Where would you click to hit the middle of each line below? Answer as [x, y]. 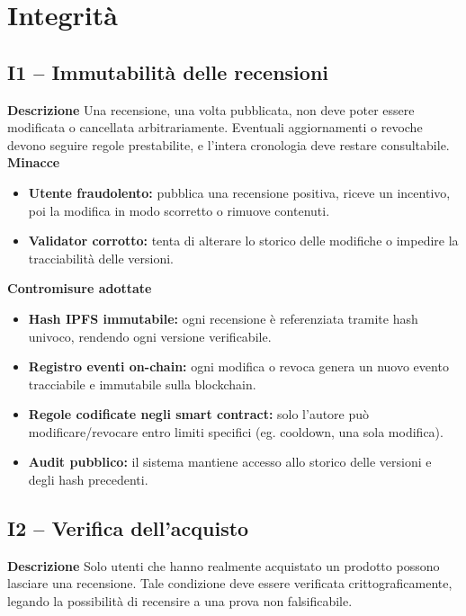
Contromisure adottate [80, 288]
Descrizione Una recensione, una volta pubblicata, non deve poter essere [211, 109]
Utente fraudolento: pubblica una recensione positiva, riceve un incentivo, [239, 192]
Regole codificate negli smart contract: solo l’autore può [199, 414]
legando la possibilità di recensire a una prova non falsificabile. [180, 601]
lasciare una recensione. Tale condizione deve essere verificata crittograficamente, [230, 583]
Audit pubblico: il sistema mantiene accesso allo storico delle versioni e [230, 462]
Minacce [34, 162]
